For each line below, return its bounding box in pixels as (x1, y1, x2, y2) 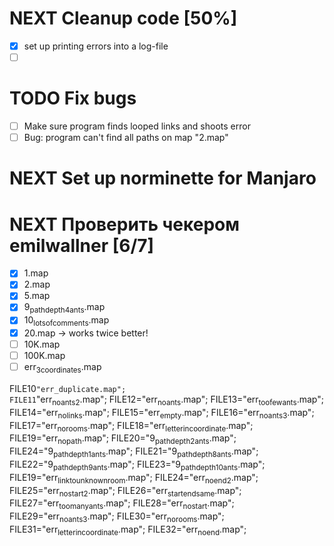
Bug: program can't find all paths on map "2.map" (23, 132, 229, 144)
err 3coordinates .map (23, 361, 102, 376)
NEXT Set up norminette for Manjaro (9, 167, 317, 190)
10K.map (23, 338, 61, 351)
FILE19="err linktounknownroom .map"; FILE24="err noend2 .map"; (9, 471, 259, 486)
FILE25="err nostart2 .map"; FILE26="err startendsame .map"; (9, 484, 242, 499)
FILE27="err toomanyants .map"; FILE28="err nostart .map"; (9, 497, 235, 512)
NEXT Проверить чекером (9, 213, 240, 236)
